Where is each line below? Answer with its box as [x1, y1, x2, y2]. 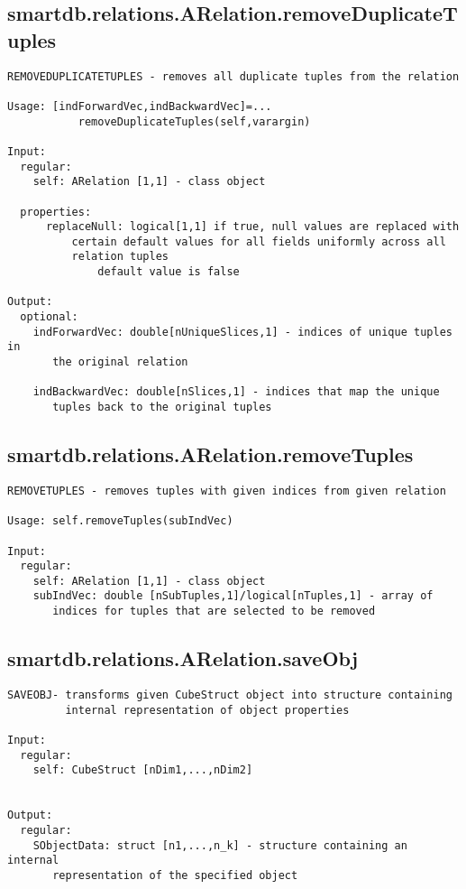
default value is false [97, 265, 240, 279]
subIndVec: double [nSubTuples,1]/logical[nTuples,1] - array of [32, 589, 434, 603]
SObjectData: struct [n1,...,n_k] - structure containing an [32, 838, 407, 852]
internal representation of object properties [65, 703, 350, 717]
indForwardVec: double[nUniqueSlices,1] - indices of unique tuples [32, 325, 452, 338]
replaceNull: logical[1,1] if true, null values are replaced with [45, 220, 460, 234]
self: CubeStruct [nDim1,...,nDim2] [32, 764, 253, 777]
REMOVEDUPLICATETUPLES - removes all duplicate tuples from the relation [7, 69, 460, 83]
